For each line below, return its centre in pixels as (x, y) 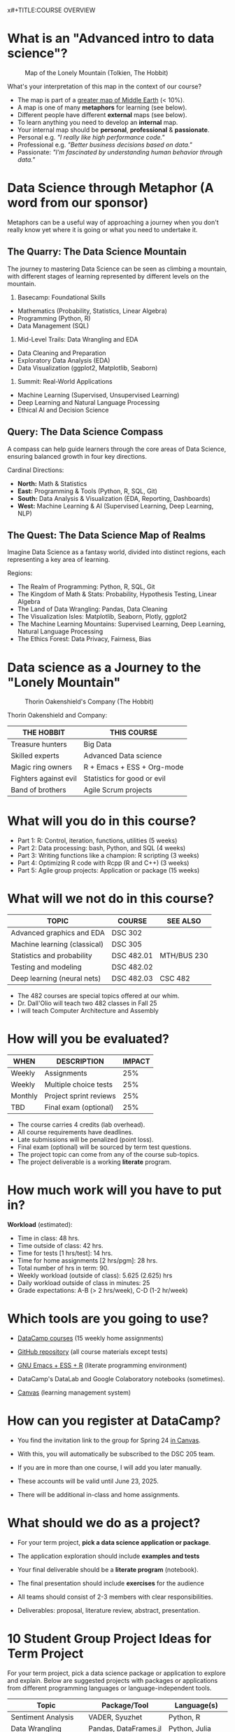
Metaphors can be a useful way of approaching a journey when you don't (113, 222)
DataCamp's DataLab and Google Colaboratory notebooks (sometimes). (121, 1378)
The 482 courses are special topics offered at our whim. (98, 996)
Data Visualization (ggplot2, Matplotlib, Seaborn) (87, 368)
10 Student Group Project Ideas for (109, 1639)
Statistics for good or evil (124, 779)
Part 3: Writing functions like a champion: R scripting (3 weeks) (108, 856)
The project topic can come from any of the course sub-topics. (108, 1155)
